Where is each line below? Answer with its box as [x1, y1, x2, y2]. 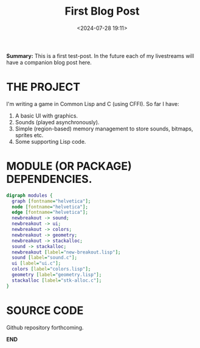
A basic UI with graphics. [15, 112, 78, 119]
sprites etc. [15, 131, 44, 138]
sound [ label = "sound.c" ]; [12, 255, 78, 261]
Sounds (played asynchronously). [15, 118, 100, 126]
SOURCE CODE [6, 304, 84, 318]
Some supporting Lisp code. [15, 138, 86, 145]
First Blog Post [64, 4, 140, 18]
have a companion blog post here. [6, 59, 92, 66]
